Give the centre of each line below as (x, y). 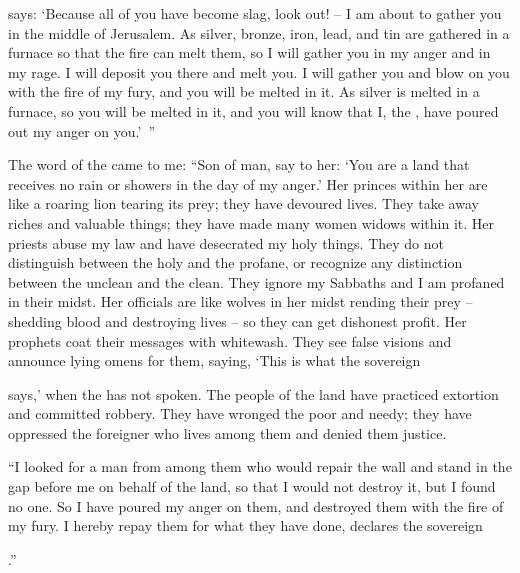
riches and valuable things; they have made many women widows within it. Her (251, 222)
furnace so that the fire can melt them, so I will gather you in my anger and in (249, 52)
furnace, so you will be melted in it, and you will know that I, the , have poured (253, 110)
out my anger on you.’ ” (82, 130)
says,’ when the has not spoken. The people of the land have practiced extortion (253, 393)
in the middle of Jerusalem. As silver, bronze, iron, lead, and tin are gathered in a (259, 32)
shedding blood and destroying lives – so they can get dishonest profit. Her (237, 320)
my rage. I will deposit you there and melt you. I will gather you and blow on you (259, 71)
